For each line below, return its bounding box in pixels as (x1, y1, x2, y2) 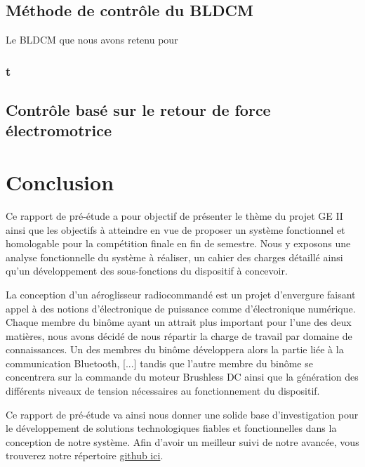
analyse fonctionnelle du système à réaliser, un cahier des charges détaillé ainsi (6, 249, 343, 264)
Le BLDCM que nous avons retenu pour (6, 32, 178, 47)
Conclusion (6, 168, 114, 196)
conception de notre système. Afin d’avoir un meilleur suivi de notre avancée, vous (6, 434, 359, 449)
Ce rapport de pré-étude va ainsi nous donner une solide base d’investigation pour (6, 407, 359, 421)
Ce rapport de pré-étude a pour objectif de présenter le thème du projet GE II (6, 208, 343, 223)
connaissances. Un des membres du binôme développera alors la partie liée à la (6, 342, 344, 357)
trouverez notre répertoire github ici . (6, 448, 164, 463)
